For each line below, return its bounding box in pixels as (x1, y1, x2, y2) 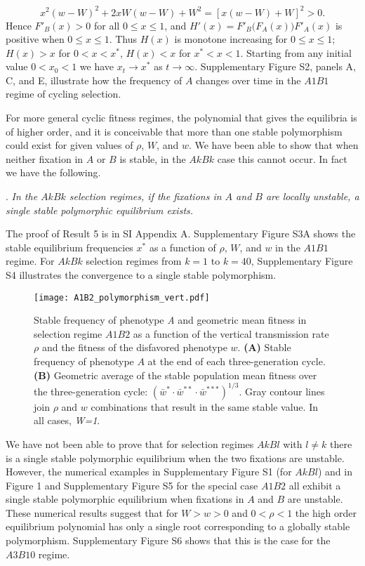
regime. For (6, 254, 55, 268)
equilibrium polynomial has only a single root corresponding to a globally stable (6, 519, 350, 534)
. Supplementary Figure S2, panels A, (194, 59, 356, 74)
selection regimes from (86, 254, 182, 268)
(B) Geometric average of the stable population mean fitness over (34, 367, 317, 382)
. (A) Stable (237, 340, 291, 355)
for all (94, 18, 120, 32)
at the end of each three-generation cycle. (147, 354, 326, 369)
